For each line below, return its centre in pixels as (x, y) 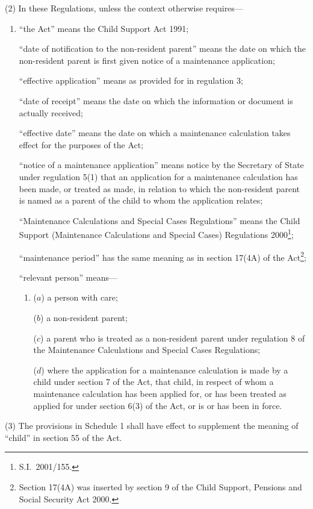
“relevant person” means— (68, 277)
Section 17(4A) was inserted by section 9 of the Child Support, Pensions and (160, 486)
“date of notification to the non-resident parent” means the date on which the (163, 48)
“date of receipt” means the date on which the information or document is (156, 100)
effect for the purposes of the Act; (81, 144)
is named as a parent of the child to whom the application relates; (141, 200)
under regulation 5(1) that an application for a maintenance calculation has (158, 176)
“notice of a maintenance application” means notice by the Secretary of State (161, 165)
